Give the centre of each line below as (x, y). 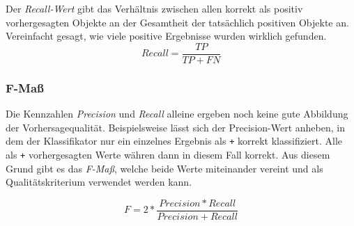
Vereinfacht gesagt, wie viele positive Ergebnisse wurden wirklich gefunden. (166, 36)
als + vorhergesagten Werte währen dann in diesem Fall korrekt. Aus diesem (168, 154)
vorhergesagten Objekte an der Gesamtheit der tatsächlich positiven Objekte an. (177, 22)
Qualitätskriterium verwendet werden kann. (99, 182)
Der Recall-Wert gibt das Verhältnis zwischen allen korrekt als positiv (154, 8)
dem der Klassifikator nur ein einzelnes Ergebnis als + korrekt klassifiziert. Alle (174, 141)
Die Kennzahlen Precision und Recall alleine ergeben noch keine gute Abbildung (177, 114)
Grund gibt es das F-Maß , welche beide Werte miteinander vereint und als (164, 168)
